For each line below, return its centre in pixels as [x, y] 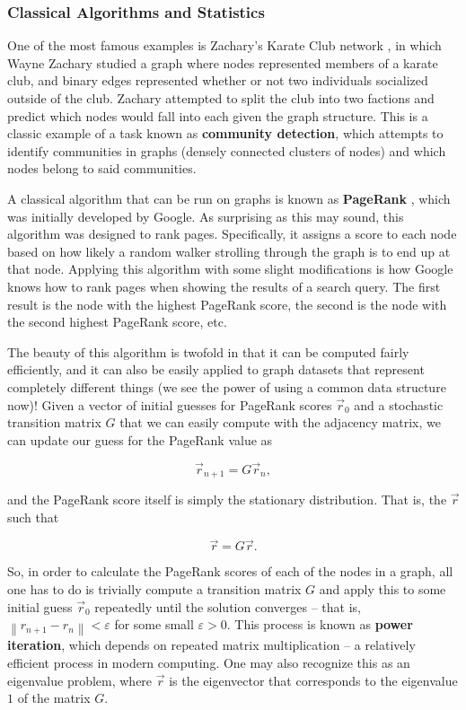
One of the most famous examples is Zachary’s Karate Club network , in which [224, 45]
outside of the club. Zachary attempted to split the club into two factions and [221, 98]
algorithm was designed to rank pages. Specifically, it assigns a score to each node [232, 234]
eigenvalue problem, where [80, 680]
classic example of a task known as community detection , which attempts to [225, 133]
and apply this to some [382, 588]
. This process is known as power [320, 624]
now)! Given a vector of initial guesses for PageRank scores [170, 404]
